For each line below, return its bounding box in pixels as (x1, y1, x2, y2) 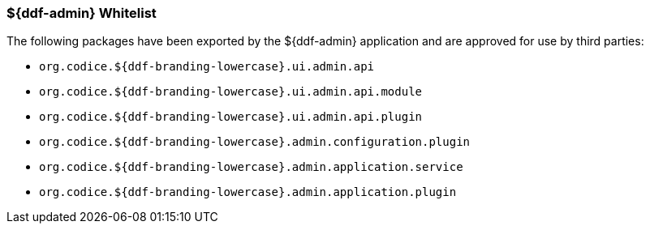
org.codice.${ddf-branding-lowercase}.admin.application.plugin (39, 185, 457, 199)
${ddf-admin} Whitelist (6, 5, 157, 21)
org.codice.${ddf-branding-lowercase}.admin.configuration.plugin (39, 135, 471, 149)
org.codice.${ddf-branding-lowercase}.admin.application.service (39, 160, 463, 174)
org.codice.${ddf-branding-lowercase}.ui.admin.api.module (39, 85, 423, 99)
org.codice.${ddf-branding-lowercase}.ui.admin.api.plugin (39, 110, 423, 124)
